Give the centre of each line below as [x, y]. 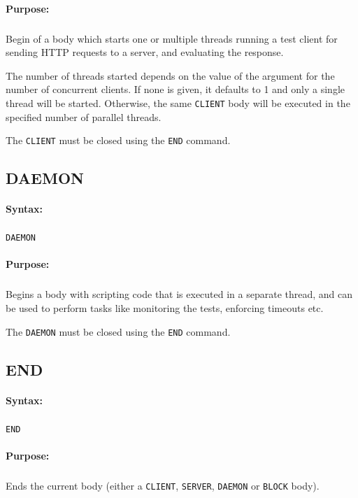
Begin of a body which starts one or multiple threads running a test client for [172, 38]
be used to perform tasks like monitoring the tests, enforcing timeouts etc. [165, 308]
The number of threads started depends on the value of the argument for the [170, 75]
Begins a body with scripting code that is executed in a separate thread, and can [179, 294]
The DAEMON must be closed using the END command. [118, 331]
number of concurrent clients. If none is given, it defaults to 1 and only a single [175, 89]
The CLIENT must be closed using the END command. [118, 140]
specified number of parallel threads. [84, 116]
